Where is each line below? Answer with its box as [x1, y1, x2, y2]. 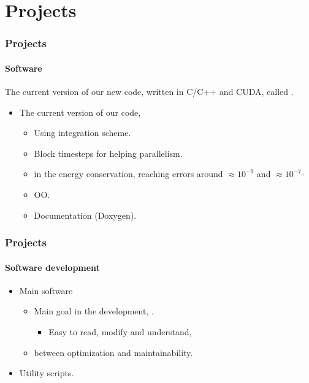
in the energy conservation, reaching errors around [34, 167, 223, 180]
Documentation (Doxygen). [34, 208, 137, 221]
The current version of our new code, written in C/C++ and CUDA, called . [5, 85, 294, 98]
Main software [19, 284, 73, 297]
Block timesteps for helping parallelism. [34, 146, 183, 159]
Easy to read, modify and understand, [48, 325, 192, 338]
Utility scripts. [19, 366, 74, 379]
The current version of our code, [19, 105, 141, 118]
